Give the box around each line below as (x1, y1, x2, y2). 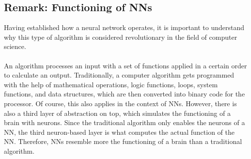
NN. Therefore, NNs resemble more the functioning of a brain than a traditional (4, 136, 242, 146)
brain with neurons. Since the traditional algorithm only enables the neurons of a (4, 117, 245, 127)
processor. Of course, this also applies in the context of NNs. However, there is (4, 98, 237, 108)
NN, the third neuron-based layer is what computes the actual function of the (4, 127, 235, 137)
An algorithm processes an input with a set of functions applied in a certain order (4, 60, 247, 70)
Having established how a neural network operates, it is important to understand (4, 22, 245, 32)
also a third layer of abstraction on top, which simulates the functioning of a (4, 108, 231, 118)
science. (4, 41, 26, 51)
